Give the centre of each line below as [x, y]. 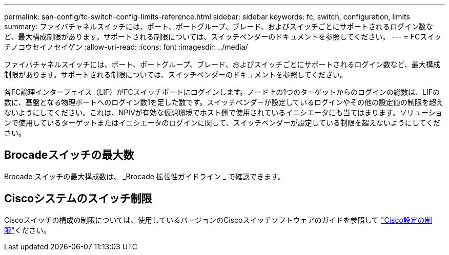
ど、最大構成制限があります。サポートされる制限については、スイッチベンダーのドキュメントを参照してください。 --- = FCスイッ [223, 37]
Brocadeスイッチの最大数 [69, 155]
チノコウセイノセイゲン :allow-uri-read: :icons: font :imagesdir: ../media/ [126, 47]
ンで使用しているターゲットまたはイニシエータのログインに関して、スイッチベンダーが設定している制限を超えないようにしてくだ [222, 123]
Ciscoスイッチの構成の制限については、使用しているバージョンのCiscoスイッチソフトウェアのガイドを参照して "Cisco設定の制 [218, 220]
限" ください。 [27, 230]
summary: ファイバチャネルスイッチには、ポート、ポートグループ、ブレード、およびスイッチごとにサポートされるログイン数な [219, 26]
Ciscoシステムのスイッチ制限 [78, 199]
